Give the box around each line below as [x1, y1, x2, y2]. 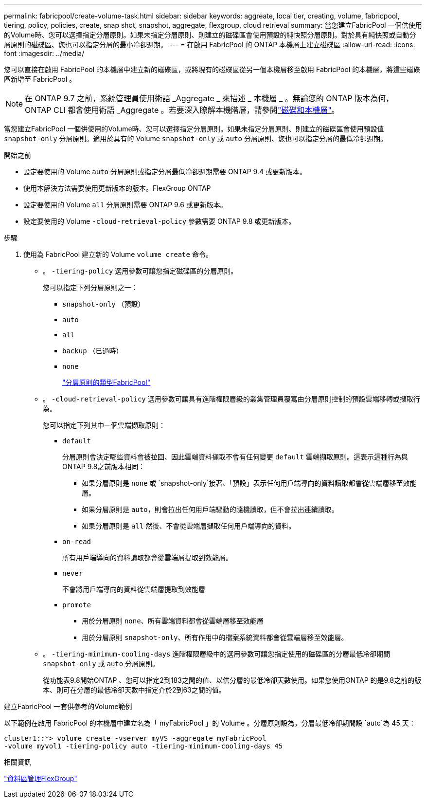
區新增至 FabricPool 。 [4, 75, 76, 83]
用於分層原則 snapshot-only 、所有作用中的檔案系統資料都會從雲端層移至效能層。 [82, 633, 348, 641]
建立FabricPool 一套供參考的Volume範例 [4, 702, 132, 711]
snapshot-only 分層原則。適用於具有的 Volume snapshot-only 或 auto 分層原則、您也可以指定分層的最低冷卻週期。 [4, 134, 387, 143]
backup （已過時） [62, 346, 123, 355]
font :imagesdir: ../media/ [4, 49, 85, 57]
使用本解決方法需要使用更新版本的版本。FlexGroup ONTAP [23, 184, 211, 192]
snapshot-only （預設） [62, 300, 145, 308]
